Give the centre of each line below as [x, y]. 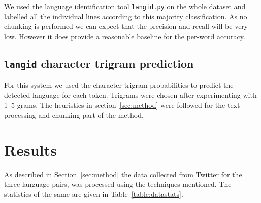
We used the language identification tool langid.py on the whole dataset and [125, 6]
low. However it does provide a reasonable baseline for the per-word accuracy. [125, 36]
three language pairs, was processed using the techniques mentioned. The [118, 184]
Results [30, 149]
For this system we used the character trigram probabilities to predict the [119, 85]
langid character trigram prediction [99, 63]
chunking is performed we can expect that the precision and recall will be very [126, 26]
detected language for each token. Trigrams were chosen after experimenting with [130, 95]
